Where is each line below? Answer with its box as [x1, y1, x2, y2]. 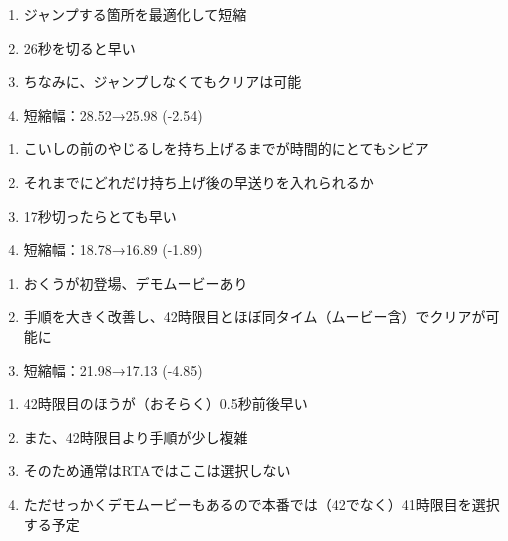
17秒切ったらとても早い [23, 205, 177, 226]
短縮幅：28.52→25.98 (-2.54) [23, 104, 203, 125]
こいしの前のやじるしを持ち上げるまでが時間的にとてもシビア [23, 138, 429, 159]
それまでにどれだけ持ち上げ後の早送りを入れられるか [23, 171, 374, 192]
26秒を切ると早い [23, 37, 136, 58]
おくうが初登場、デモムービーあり [23, 272, 248, 293]
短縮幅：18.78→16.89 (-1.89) [23, 239, 203, 260]
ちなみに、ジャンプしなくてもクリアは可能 [23, 71, 302, 92]
